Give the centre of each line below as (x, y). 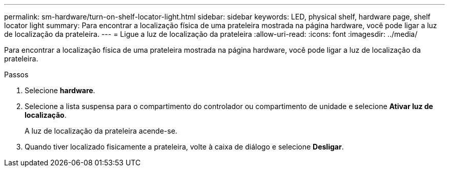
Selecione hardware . (60, 90)
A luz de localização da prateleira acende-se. (101, 131)
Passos (16, 74)
